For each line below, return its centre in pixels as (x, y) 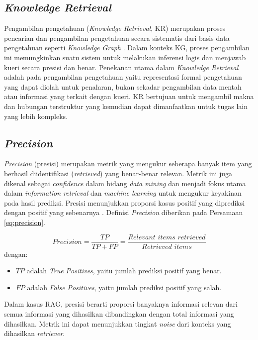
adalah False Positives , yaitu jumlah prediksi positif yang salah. (124, 287)
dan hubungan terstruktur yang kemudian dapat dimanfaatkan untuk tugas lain (126, 106)
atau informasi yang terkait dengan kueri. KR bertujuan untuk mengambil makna (129, 96)
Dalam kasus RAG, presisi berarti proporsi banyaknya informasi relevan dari (121, 304)
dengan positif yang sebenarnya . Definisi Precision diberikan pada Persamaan (124, 212)
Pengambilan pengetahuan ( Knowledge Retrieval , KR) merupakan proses (115, 28)
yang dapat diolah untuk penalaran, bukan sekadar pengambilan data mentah (123, 86)
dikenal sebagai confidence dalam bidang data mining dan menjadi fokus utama (125, 183)
